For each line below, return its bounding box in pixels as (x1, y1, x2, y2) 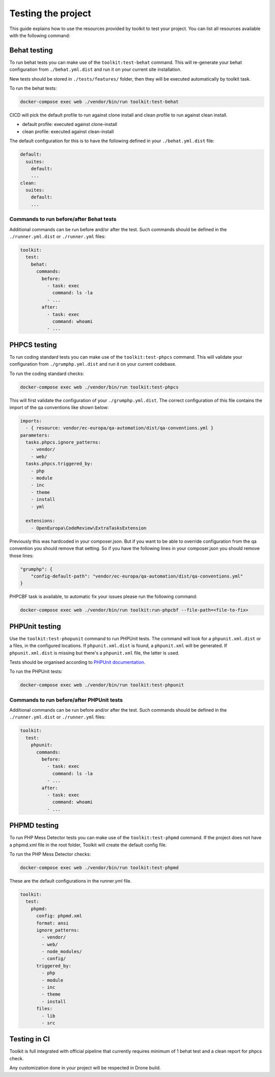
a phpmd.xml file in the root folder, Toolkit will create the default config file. (9, 842, 167, 848)
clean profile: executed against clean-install (22, 128, 114, 135)
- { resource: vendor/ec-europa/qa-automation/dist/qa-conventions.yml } (25, 425, 214, 431)
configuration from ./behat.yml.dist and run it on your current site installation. (9, 66, 182, 72)
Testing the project (9, 8, 92, 19)
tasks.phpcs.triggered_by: (25, 461, 93, 467)
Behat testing (9, 46, 53, 55)
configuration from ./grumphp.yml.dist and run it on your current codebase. (9, 361, 177, 367)
